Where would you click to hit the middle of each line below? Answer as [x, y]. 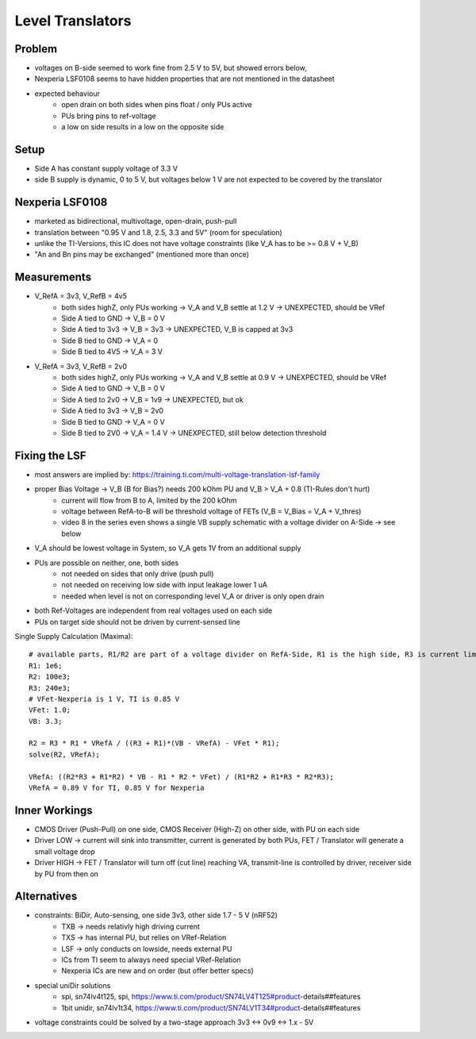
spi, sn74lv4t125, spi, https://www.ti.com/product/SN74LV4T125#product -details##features [211, 997]
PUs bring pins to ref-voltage [109, 116]
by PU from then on [67, 874]
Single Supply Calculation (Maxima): [74, 636]
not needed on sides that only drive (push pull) [138, 574]
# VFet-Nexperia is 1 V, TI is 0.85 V [104, 699]
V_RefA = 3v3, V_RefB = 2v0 [81, 366]
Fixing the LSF [50, 455]
